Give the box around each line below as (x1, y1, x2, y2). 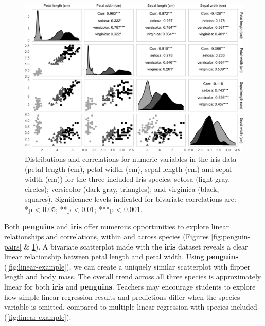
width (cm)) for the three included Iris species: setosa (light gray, (25, 174, 231, 184)
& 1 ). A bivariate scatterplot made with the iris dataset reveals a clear (24, 241, 248, 252)
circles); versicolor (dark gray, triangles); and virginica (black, (25, 183, 219, 194)
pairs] (4, 241, 22, 252)
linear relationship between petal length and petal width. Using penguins (4, 251, 239, 262)
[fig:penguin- (211, 231, 251, 242)
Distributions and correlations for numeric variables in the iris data (25, 153, 237, 164)
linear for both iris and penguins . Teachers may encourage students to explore (4, 281, 256, 292)
